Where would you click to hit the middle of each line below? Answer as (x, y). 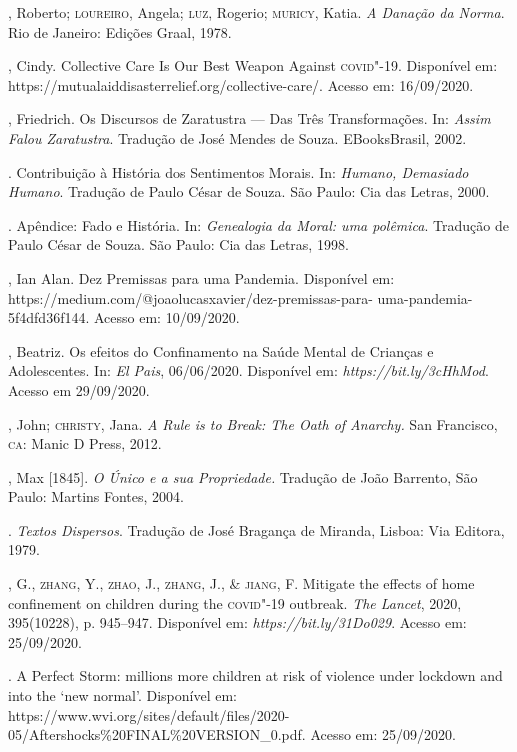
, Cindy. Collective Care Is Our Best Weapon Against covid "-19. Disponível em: (253, 65)
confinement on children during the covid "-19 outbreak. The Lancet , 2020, (235, 602)
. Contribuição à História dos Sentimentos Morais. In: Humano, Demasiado (238, 171)
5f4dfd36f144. (49, 317)
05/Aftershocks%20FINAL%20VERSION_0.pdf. (157, 734)
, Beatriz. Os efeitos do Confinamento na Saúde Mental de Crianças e (221, 350)
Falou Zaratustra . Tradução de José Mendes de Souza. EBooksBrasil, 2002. (237, 137)
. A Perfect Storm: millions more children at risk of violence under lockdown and (255, 675)
